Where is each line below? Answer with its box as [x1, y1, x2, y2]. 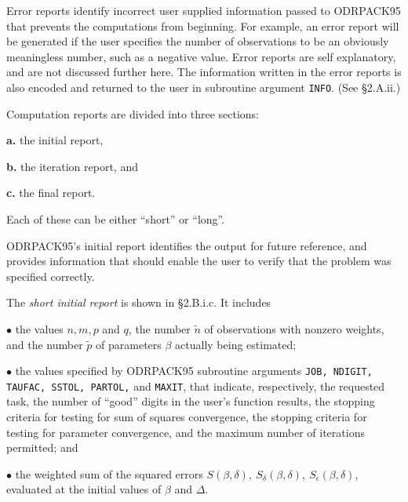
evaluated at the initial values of [6, 481, 162, 497]
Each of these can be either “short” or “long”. [6, 211, 225, 227]
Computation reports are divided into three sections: [6, 105, 260, 122]
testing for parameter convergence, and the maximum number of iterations [6, 424, 365, 440]
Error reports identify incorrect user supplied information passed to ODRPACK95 [6, 2, 401, 18]
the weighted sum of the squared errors [15, 465, 203, 482]
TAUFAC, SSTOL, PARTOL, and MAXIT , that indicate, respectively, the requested [6, 377, 385, 394]
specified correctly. [6, 267, 95, 284]
